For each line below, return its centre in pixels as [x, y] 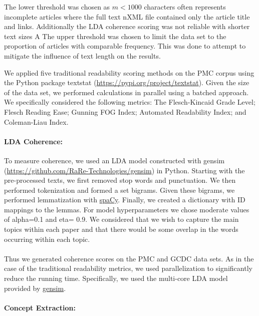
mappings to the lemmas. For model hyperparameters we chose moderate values [127, 209]
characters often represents [185, 7]
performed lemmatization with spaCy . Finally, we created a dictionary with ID [125, 200]
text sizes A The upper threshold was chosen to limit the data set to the [115, 36]
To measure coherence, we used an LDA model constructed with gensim [114, 160]
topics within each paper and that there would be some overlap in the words [121, 229]
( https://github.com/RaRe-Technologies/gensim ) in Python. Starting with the [124, 170]
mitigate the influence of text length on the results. [82, 55]
